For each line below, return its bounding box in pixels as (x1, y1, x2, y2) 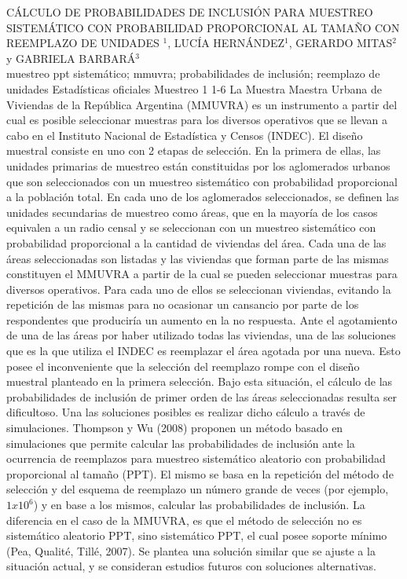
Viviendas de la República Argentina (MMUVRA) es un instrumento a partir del (6, 96, 398, 112)
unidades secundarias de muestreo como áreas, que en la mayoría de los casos (6, 203, 378, 220)
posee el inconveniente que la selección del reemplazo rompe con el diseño (6, 357, 360, 374)
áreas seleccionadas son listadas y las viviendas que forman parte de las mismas (6, 250, 389, 266)
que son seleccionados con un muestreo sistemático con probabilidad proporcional (6, 173, 398, 189)
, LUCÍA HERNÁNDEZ (167, 35, 284, 51)
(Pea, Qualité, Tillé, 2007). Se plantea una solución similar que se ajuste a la (6, 542, 376, 559)
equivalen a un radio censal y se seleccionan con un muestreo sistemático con (6, 219, 376, 236)
